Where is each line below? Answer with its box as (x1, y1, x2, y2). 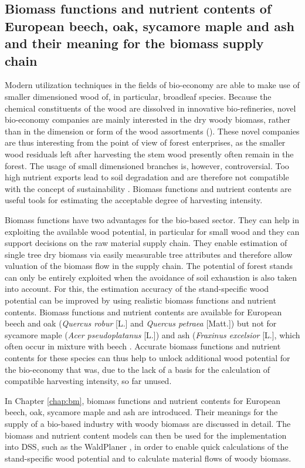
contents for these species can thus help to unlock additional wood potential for (5, 352, 290, 364)
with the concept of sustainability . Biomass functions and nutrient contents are (5, 182, 292, 194)
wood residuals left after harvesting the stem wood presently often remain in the (5, 147, 294, 160)
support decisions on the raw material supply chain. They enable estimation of (5, 237, 287, 249)
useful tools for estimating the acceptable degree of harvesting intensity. (5, 194, 263, 206)
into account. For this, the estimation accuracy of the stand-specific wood (5, 282, 269, 295)
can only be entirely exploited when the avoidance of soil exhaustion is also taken (5, 271, 297, 283)
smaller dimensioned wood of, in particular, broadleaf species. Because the (5, 90, 272, 102)
